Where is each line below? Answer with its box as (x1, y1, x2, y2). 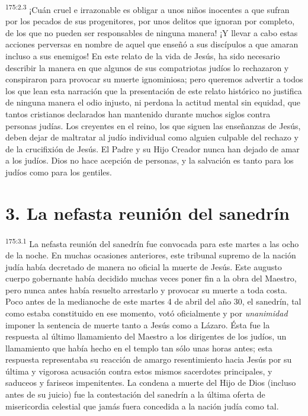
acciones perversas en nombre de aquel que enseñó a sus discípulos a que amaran (5, 38, 299, 50)
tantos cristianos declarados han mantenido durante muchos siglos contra (5, 108, 271, 120)
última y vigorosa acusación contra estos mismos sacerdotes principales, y (5, 364, 272, 377)
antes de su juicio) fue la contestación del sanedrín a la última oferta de (5, 388, 265, 401)
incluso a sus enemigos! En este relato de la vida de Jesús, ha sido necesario (5, 50, 280, 62)
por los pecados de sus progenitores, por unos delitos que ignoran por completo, (5, 15, 295, 27)
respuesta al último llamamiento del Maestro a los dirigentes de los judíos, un (5, 330, 287, 343)
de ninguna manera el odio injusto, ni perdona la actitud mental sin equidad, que (5, 96, 301, 108)
